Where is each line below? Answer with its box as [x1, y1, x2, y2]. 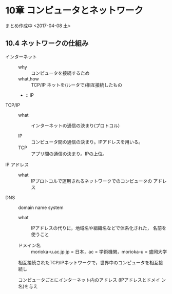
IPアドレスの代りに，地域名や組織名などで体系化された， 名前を [31, 225, 167, 231]
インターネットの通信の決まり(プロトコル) [31, 122, 120, 129]
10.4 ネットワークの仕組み [5, 39, 89, 48]
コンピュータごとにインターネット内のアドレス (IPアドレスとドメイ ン [18, 277, 166, 283]
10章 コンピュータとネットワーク [5, 5, 144, 16]
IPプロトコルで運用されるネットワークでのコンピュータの [31, 178, 152, 184]
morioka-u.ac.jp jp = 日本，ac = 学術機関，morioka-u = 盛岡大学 [31, 248, 167, 255]
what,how [18, 75, 40, 82]
